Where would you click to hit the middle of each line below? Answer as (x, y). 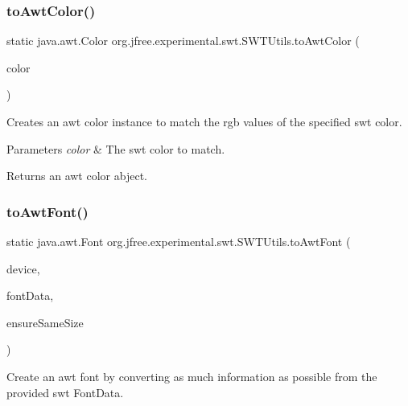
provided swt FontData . (65, 392)
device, (23, 268)
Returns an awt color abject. (77, 176)
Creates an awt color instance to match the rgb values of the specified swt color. (204, 121)
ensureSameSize (45, 322)
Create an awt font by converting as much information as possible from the (192, 376)
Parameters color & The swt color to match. (116, 148)
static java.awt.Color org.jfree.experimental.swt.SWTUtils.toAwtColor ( (183, 41)
